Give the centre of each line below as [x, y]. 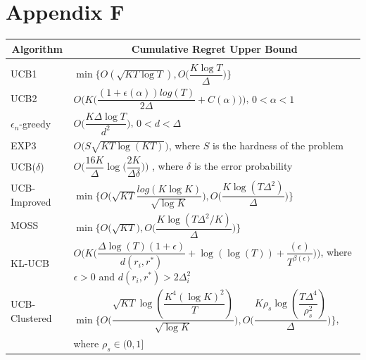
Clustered [31, 317]
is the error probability [243, 166]
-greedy [35, 124]
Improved [31, 201]
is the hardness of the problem [278, 145]
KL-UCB [30, 263]
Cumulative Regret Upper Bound [214, 48]
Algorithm [37, 48]
